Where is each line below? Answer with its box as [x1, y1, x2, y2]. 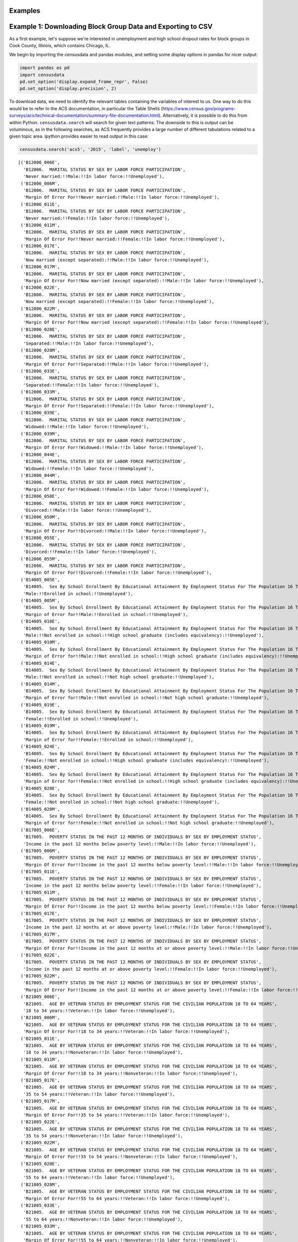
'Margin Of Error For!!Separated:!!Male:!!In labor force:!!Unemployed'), [23, 361, 210, 367]
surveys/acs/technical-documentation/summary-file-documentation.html [9, 112, 159, 119]
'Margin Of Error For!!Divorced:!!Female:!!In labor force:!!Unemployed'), [23, 570, 212, 576]
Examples [9, 6, 41, 15]
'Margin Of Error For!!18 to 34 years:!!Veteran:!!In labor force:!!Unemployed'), [23, 1029, 230, 1034]
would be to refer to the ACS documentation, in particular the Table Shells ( [9, 105, 163, 111]
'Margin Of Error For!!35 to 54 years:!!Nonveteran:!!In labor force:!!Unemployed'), [23, 1154, 238, 1160]
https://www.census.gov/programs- [162, 105, 236, 111]
